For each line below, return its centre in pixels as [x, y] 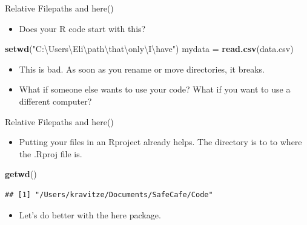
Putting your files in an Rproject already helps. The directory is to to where [160, 142]
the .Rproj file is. [51, 153]
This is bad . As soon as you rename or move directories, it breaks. [142, 69]
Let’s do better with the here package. [90, 214]
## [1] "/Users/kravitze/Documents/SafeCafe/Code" [109, 194]
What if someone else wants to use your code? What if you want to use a [155, 89]
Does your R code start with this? [82, 28]
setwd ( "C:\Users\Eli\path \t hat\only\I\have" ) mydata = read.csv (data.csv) [149, 49]
